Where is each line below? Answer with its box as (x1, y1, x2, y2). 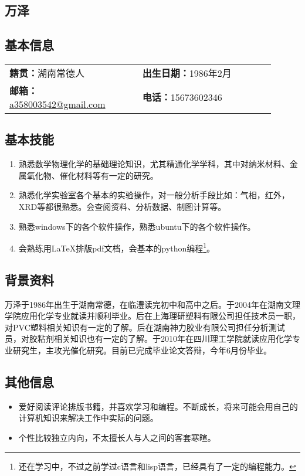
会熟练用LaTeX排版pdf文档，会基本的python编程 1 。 (18, 240, 215, 254)
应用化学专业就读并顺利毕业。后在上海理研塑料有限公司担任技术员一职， (21, 310, 300, 322)
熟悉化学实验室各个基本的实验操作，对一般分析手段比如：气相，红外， (18, 189, 290, 201)
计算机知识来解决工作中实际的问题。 (18, 412, 158, 424)
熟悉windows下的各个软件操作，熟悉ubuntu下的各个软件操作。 (18, 220, 256, 232)
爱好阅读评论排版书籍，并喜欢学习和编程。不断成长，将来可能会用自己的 (18, 400, 298, 412)
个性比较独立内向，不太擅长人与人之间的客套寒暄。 (18, 431, 216, 443)
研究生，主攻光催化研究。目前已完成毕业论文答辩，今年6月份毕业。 (12, 344, 272, 356)
